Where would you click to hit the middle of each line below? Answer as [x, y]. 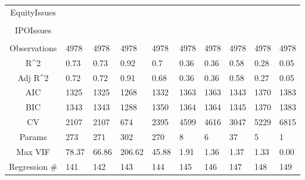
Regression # [33, 166]
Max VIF [33, 151]
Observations [33, 47]
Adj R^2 [33, 77]
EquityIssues [33, 12]
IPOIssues [33, 30]
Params [33, 136]
